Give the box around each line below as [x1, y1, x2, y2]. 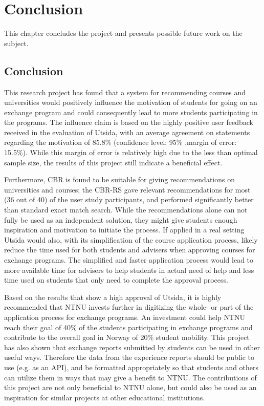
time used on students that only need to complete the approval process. [4, 274, 228, 285]
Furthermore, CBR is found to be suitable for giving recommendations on [4, 174, 235, 185]
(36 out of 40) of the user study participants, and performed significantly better [4, 194, 254, 205]
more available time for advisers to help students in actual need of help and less [4, 264, 254, 275]
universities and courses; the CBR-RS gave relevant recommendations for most [4, 184, 251, 195]
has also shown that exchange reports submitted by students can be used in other [4, 341, 260, 352]
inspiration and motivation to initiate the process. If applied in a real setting [4, 224, 245, 235]
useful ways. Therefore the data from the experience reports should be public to [4, 352, 254, 362]
